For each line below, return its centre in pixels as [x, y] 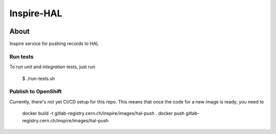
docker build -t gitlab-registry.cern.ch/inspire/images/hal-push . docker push [103, 113]
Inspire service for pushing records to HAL [54, 44]
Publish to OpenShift [36, 92]
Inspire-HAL [36, 13]
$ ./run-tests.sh [39, 78]
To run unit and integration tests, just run [52, 67]
